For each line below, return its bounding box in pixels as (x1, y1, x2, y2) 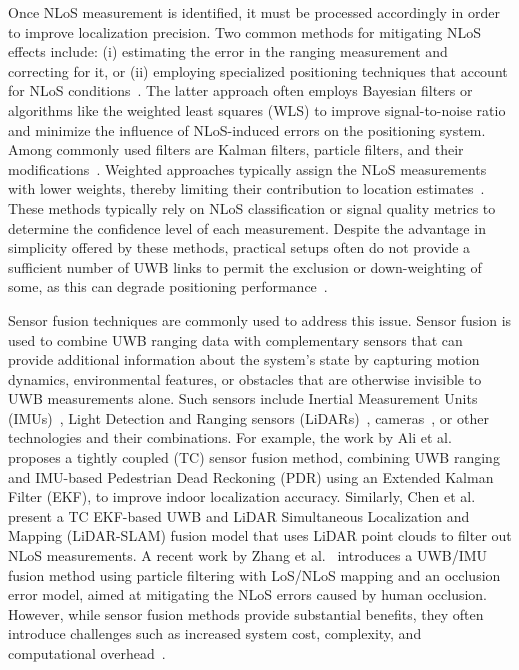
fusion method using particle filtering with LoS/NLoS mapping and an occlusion (8, 564, 501, 585)
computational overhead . (8, 643, 166, 663)
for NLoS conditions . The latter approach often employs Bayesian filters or (8, 80, 473, 101)
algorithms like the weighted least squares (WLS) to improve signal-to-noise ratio (8, 99, 506, 120)
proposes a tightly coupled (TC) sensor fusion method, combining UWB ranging (8, 447, 500, 468)
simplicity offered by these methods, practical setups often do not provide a (8, 237, 471, 258)
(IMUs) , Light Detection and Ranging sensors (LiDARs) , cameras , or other (8, 407, 489, 428)
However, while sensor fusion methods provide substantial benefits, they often (8, 603, 484, 624)
